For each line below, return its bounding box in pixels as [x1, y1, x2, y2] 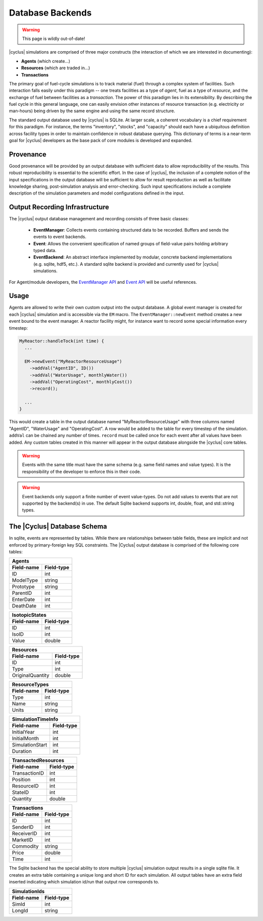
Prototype [12, 583, 35, 590]
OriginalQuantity [12, 672, 50, 679]
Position [12, 776, 31, 783]
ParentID [12, 590, 32, 597]
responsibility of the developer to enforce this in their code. [22, 469, 141, 474]
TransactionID [12, 770, 44, 777]
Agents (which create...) [21, 58, 71, 64]
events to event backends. [33, 234, 87, 240]
